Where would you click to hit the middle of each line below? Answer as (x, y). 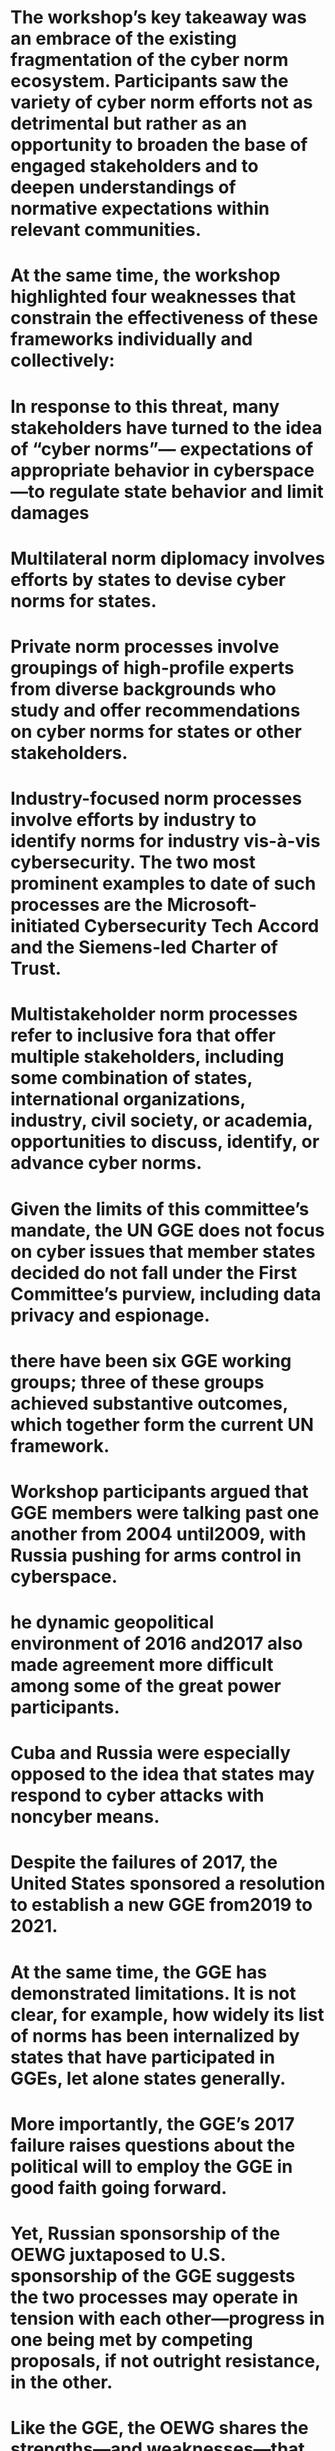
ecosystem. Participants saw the (149, 81)
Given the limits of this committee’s (160, 1208)
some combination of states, (131, 1078)
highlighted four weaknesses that (153, 297)
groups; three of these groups (137, 1382)
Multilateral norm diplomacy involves (168, 558)
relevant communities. (106, 230)
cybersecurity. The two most (133, 862)
